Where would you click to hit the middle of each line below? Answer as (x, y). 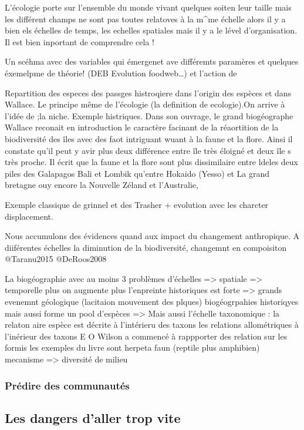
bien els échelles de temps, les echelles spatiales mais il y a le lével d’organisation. (151, 30)
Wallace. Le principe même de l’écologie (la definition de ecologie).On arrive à (145, 104)
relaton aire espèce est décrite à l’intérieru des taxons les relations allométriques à (152, 325)
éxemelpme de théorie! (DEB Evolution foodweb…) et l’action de (121, 73)
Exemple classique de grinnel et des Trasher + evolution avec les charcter (137, 204)
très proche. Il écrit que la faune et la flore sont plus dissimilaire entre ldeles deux (151, 162)
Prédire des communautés (67, 385)
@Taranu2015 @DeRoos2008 (56, 259)
